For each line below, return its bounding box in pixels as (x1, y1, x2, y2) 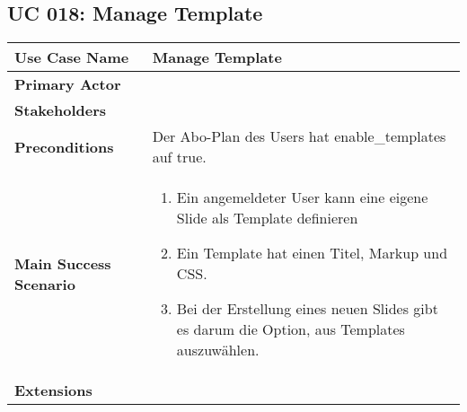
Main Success (14, 252, 111, 274)
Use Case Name (14, 47, 129, 68)
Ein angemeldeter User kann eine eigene (176, 187, 428, 208)
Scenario (14, 273, 75, 294)
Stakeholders (14, 100, 106, 121)
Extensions (14, 380, 93, 401)
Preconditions (14, 136, 114, 157)
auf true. (152, 146, 207, 168)
